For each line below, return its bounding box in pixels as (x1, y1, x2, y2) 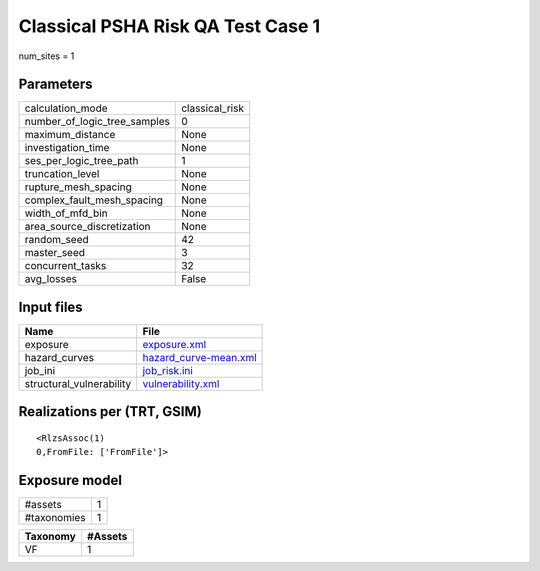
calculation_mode (24, 101, 109, 115)
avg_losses (24, 272, 77, 286)
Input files (18, 298, 84, 315)
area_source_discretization (24, 220, 151, 234)
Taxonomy (24, 530, 77, 544)
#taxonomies (24, 511, 86, 525)
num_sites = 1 (18, 50, 75, 62)
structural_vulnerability (24, 376, 132, 390)
